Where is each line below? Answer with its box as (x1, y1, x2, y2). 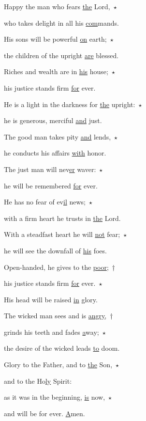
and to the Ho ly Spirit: (4, 375, 72, 386)
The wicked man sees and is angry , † (4, 311, 113, 321)
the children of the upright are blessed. (4, 50, 119, 60)
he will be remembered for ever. (4, 180, 98, 190)
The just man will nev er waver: (4, 164, 96, 174)
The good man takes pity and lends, (4, 131, 111, 141)
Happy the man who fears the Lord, (4, 1, 110, 11)
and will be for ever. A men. (4, 408, 85, 418)
